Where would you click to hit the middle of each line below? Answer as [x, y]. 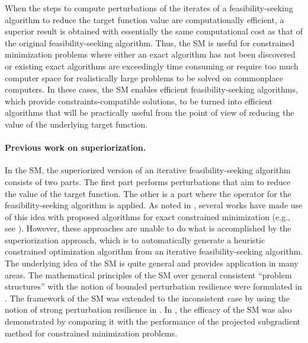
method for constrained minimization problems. [91, 333]
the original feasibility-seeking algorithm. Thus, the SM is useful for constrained [150, 42]
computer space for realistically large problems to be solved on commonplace [144, 77]
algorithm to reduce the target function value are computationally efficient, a [145, 19]
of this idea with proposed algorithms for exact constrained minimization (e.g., [147, 216]
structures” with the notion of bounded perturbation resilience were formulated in [153, 286]
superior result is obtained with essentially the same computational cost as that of [154, 31]
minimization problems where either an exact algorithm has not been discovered [150, 54]
